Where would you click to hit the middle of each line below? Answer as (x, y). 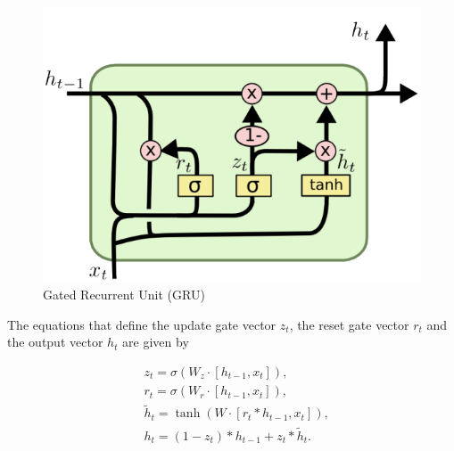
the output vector (55, 342)
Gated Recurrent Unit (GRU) (124, 295)
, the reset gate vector (349, 324)
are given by (156, 342)
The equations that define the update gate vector (142, 324)
